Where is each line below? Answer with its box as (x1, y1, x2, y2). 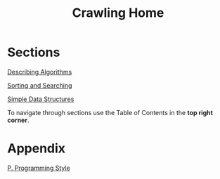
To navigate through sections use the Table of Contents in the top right (7, 108, 213, 117)
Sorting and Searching (7, 81, 72, 89)
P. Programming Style (7, 164, 70, 172)
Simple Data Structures (7, 95, 75, 103)
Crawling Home (72, 5, 164, 21)
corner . (7, 116, 30, 124)
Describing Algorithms (7, 67, 72, 76)
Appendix (7, 140, 65, 157)
